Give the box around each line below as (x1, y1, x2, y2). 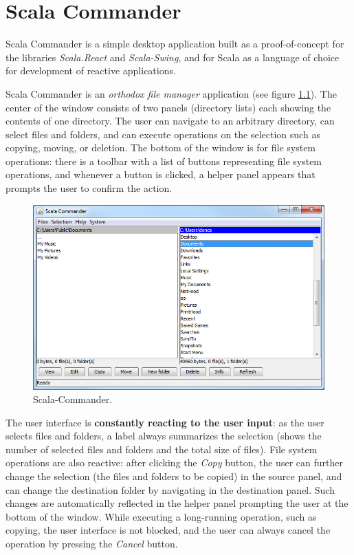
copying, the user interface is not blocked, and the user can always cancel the (5, 523, 331, 537)
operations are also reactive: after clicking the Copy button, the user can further (5, 455, 343, 470)
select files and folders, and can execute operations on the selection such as (5, 127, 320, 141)
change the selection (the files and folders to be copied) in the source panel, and (5, 469, 342, 483)
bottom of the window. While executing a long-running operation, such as (5, 509, 317, 523)
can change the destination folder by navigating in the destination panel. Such (5, 482, 335, 497)
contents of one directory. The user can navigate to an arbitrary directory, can (5, 113, 335, 128)
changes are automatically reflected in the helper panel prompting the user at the (5, 496, 349, 510)
